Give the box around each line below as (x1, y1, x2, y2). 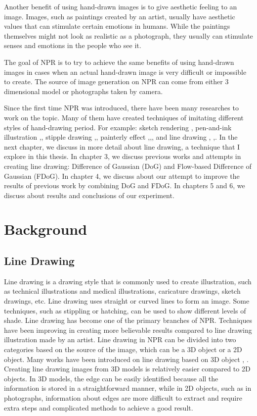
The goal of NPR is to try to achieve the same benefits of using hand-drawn (4, 56, 234, 67)
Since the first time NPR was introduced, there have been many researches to (4, 103, 239, 113)
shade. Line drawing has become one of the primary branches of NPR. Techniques (4, 315, 252, 325)
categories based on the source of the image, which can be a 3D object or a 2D (4, 344, 242, 355)
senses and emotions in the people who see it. (4, 40, 141, 51)
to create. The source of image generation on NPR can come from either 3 (4, 76, 229, 87)
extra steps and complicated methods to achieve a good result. (4, 402, 193, 413)
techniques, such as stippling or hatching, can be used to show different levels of (4, 305, 246, 315)
